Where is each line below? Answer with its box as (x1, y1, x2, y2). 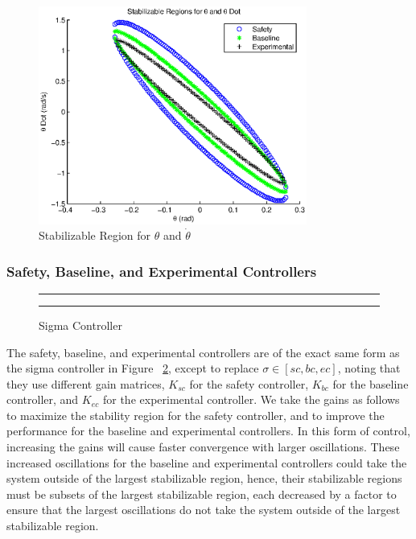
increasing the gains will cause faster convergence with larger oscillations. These (6, 438, 400, 455)
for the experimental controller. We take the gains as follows (102, 391, 400, 408)
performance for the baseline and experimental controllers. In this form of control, (6, 422, 410, 439)
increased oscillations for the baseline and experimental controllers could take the (6, 454, 407, 471)
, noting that (337, 360, 401, 376)
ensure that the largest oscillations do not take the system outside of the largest (6, 501, 401, 518)
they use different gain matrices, (6, 375, 165, 392)
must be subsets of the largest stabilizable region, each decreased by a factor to (6, 485, 397, 502)
